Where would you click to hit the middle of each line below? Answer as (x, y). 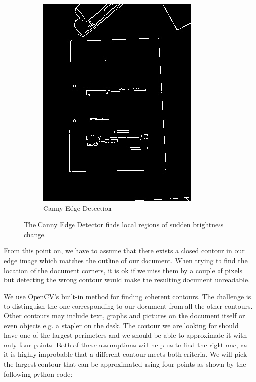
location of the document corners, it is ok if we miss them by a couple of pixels (123, 270)
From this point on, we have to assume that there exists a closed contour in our (124, 251)
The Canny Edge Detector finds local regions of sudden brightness (124, 225)
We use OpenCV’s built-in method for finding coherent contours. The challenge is (128, 296)
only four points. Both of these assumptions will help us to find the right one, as (126, 344)
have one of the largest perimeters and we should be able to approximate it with (126, 335)
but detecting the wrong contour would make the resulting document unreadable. (127, 280)
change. (35, 234)
